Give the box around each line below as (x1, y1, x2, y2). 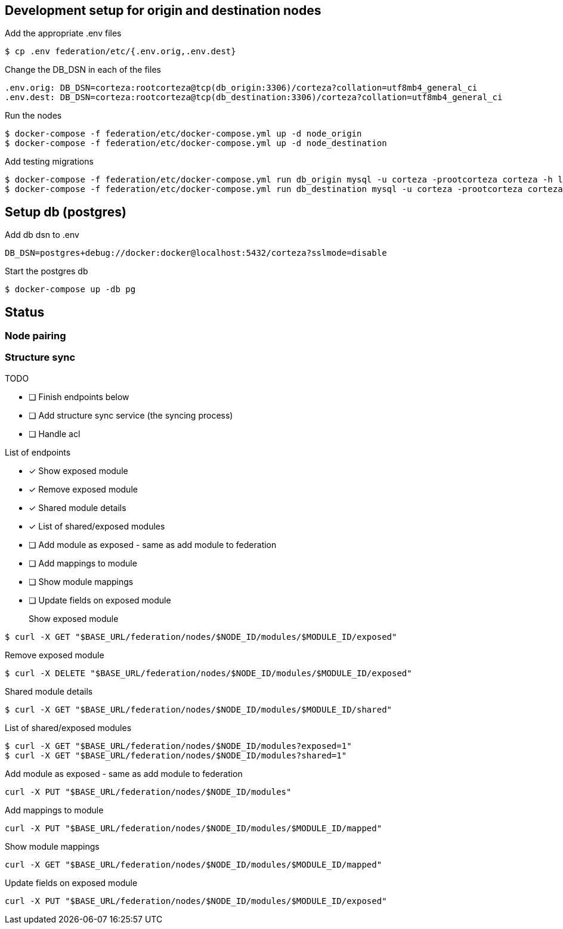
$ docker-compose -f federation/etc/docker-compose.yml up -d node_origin (5, 129, 362, 139)
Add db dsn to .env (5, 230, 79, 240)
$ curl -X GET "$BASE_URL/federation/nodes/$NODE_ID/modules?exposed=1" (5, 741, 352, 751)
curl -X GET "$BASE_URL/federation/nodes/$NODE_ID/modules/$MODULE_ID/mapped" (5, 859, 382, 869)
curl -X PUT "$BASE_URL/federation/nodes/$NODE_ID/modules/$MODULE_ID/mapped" (5, 823, 382, 833)
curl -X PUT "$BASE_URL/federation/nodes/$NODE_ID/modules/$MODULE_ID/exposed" (5, 896, 387, 906)
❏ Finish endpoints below (29, 391, 129, 402)
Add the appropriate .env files (5, 28, 122, 39)
